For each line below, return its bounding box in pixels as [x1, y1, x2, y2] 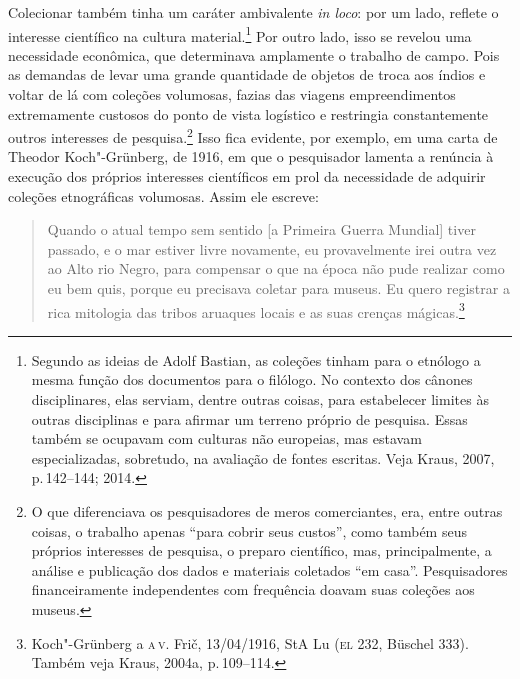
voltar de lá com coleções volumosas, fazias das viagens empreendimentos [8, 84, 456, 105]
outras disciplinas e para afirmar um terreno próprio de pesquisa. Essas [31, 408, 468, 429]
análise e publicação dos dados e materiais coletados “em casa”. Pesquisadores [31, 559, 508, 580]
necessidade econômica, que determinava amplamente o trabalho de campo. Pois [8, 44, 500, 65]
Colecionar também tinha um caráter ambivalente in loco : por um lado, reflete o [8, 2, 499, 22]
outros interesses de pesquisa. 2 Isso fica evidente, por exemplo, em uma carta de [8, 124, 498, 147]
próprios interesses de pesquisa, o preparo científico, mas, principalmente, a [31, 540, 492, 561]
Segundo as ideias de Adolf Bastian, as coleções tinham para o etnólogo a [31, 349, 481, 370]
